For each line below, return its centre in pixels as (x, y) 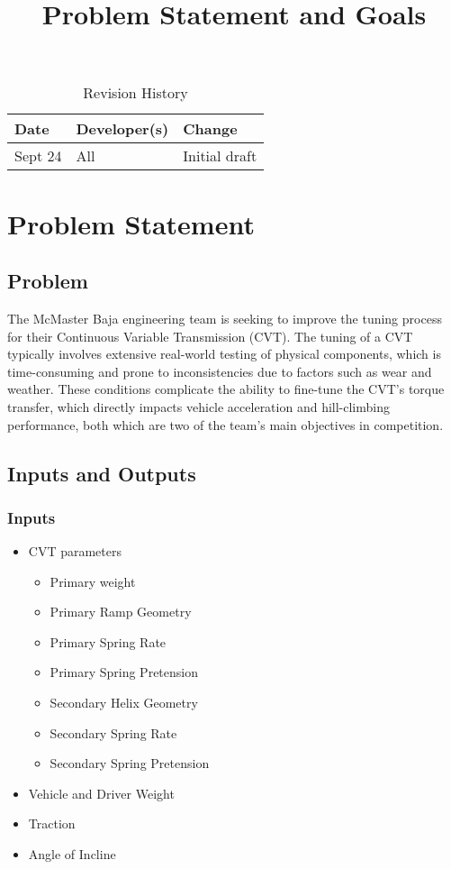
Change (210, 129)
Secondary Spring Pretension (130, 763)
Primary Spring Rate (108, 641)
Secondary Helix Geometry (124, 703)
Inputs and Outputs (102, 473)
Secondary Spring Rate (113, 732)
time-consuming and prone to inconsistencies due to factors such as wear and (220, 371)
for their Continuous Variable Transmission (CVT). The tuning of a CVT (210, 336)
